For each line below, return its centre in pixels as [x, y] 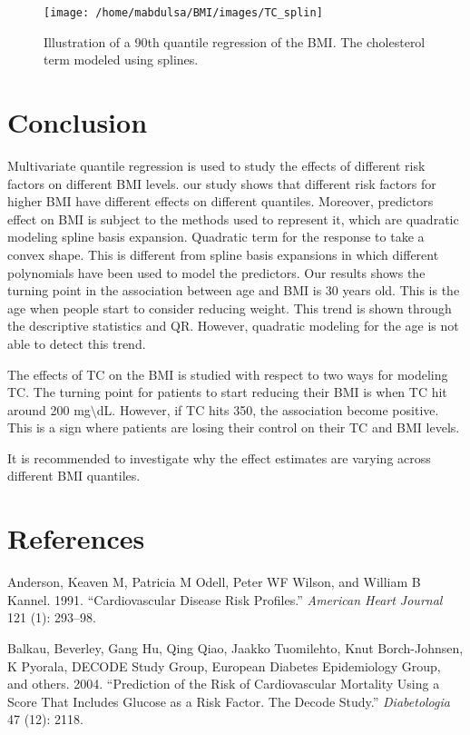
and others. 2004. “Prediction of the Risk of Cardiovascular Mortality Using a [224, 684]
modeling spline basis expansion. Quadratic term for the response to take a [216, 237]
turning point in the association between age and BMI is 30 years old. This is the [234, 290]
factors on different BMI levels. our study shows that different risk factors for [222, 183]
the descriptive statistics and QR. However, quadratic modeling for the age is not [233, 326]
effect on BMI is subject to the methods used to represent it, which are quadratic [233, 219]
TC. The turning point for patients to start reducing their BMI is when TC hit [227, 392]
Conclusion [78, 122]
